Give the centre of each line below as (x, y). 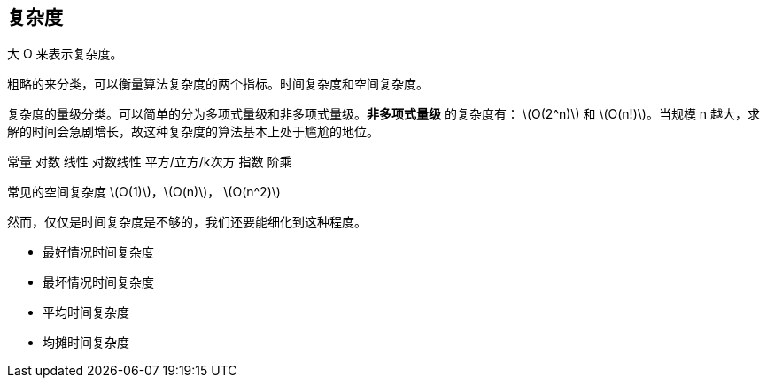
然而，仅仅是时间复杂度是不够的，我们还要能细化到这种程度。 (187, 222)
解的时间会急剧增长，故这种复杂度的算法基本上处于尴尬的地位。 (193, 132)
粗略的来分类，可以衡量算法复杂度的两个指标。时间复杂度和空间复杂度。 (218, 84)
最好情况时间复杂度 (98, 252)
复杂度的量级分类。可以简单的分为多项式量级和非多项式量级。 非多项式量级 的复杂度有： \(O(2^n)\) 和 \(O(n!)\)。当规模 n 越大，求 (384, 114)
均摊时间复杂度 (86, 343)
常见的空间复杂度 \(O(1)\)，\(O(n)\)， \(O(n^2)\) (144, 192)
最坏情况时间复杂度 (98, 282)
